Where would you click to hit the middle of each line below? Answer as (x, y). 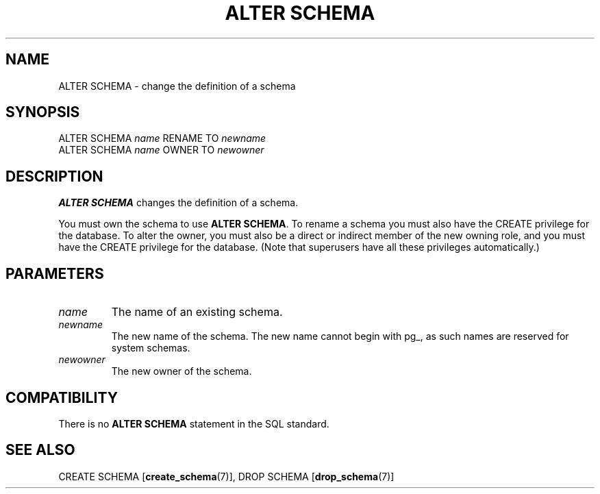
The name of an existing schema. (197, 312)
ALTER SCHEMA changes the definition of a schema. (178, 203)
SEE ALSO (40, 450)
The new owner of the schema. (182, 371)
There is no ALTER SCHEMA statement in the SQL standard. (194, 423)
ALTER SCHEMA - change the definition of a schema (177, 86)
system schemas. (151, 348)
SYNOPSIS (43, 112)
